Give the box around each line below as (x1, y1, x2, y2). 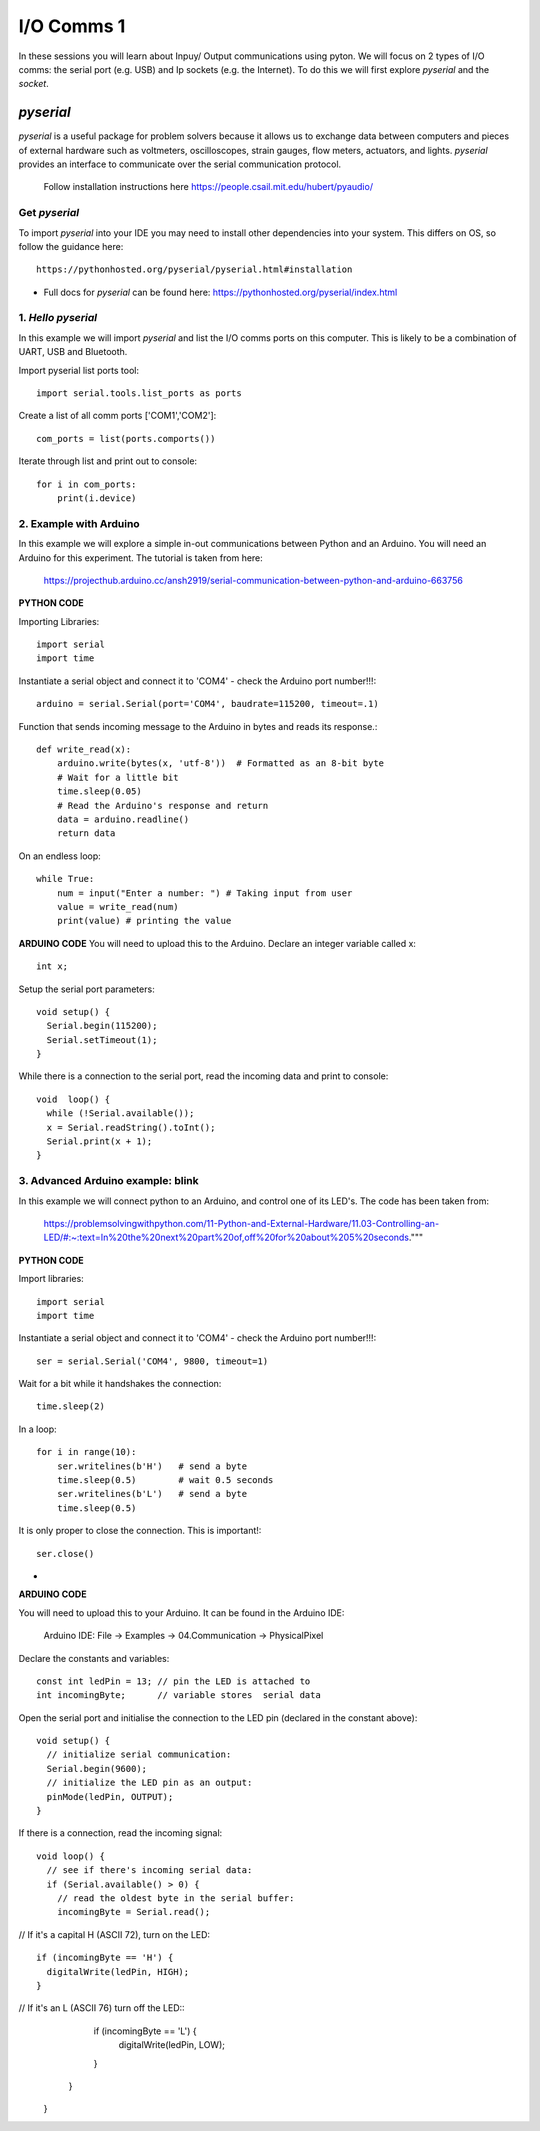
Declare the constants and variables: (18, 1652, 170, 1664)
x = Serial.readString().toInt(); (46, 1121, 216, 1133)
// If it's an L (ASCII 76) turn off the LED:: (18, 2002, 185, 2014)
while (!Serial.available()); (46, 1108, 195, 1119)
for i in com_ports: (36, 478, 137, 490)
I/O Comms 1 (18, 15, 126, 37)
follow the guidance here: (18, 240, 124, 252)
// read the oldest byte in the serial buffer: (56, 1893, 295, 1904)
